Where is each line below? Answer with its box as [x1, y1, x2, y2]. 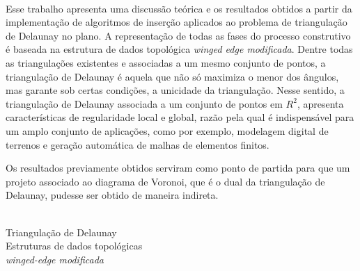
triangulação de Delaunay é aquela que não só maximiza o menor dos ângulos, [6, 69, 339, 83]
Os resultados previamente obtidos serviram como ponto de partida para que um [6, 161, 350, 175]
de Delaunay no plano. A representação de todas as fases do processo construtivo [6, 28, 351, 42]
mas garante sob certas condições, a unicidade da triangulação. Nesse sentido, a [6, 83, 345, 97]
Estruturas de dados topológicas [6, 238, 143, 253]
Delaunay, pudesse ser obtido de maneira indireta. [6, 188, 219, 202]
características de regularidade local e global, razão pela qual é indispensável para [6, 110, 354, 124]
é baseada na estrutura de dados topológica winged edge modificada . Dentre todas [6, 42, 353, 56]
